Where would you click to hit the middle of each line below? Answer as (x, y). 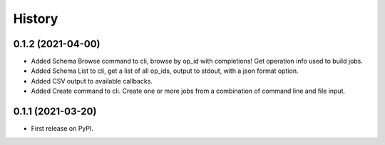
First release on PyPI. (62, 129)
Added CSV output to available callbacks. (92, 81)
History (36, 19)
